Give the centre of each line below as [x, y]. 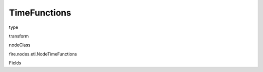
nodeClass [20, 45]
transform [19, 36]
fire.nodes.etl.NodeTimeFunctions [43, 54]
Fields [15, 63]
